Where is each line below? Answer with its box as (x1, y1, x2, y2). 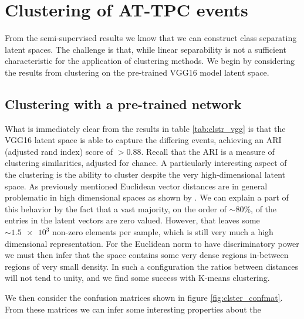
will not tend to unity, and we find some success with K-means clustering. (5, 272, 270, 284)
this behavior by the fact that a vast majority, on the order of (5, 202, 227, 215)
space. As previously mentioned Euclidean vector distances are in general (5, 179, 268, 192)
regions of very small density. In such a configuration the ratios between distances (5, 260, 299, 272)
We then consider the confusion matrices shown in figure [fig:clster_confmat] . (5, 291, 283, 304)
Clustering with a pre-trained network (5, 94, 242, 113)
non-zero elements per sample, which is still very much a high (52, 226, 273, 238)
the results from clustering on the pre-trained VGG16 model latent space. (5, 66, 269, 78)
